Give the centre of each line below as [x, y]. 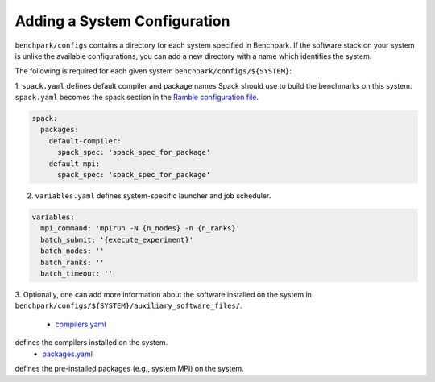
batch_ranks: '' [72, 262]
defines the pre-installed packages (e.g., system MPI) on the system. [130, 368]
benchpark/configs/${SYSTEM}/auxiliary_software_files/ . [128, 305]
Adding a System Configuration [122, 21]
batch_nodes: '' [72, 251]
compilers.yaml [81, 324]
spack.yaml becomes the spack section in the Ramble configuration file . [137, 98]
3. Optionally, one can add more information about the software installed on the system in [163, 294]
